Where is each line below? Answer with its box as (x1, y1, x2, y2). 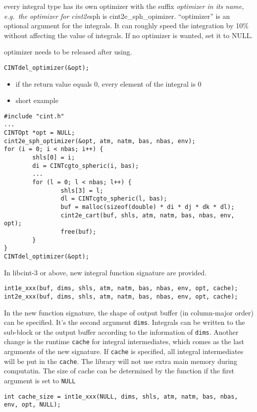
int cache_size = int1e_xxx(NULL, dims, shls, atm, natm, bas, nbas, (4, 393, 238, 400)
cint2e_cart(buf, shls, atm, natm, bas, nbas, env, (60, 211, 235, 219)
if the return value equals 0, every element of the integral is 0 (15, 78, 202, 89)
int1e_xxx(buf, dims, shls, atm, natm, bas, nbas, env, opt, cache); (4, 285, 238, 292)
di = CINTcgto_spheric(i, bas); (32, 162, 139, 169)
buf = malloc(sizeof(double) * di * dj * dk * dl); (60, 204, 235, 211)
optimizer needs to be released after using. (4, 47, 132, 57)
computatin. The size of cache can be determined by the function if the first (4, 365, 234, 376)
